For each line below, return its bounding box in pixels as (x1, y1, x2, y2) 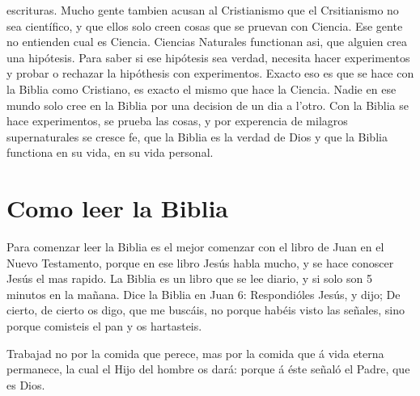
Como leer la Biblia (6, 192, 229, 225)
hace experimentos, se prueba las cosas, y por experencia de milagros (6, 112, 348, 129)
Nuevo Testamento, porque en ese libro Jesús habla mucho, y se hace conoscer (6, 254, 394, 271)
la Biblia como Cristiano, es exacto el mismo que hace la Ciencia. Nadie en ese (6, 80, 397, 97)
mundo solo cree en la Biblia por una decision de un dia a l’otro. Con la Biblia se (6, 96, 409, 113)
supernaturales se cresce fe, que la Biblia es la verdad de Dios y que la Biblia (6, 128, 388, 145)
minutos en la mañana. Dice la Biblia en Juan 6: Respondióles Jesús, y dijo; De (6, 285, 401, 302)
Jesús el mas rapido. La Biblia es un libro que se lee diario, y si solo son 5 (6, 270, 372, 287)
